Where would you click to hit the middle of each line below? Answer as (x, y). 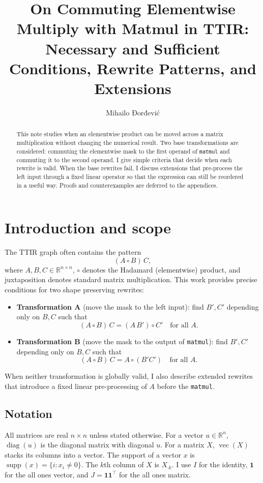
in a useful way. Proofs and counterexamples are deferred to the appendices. (117, 185)
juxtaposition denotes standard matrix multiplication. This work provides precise (131, 279)
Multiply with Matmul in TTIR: (133, 28)
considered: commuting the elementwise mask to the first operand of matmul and (123, 151)
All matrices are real (37, 434)
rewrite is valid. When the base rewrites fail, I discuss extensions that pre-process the (129, 168)
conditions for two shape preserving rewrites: (74, 290)
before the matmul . (186, 386)
